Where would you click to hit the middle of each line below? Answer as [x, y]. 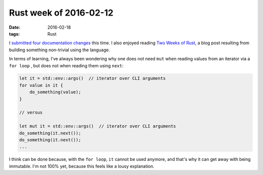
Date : [15, 27]
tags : [14, 34]
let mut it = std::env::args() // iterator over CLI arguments [98, 126]
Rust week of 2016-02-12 [61, 13]
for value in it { [41, 85]
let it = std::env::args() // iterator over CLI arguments [93, 78]
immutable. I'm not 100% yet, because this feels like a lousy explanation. [82, 166]
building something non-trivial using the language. [59, 50]
